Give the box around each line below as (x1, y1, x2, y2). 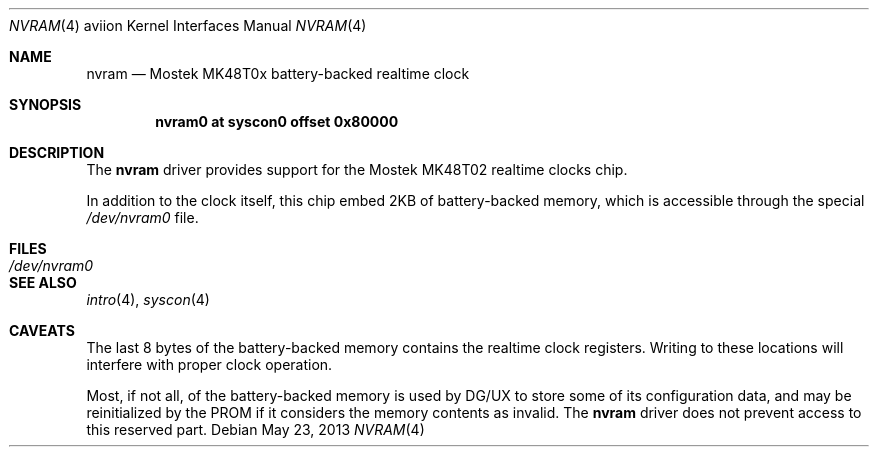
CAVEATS (9, 322, 75, 339)
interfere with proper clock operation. (86, 356, 333, 373)
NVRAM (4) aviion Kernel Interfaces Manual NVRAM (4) (9, 17, 367, 34)
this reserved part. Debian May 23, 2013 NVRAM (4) (86, 421, 425, 438)
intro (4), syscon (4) (86, 291, 210, 308)
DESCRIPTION (9, 144, 105, 161)
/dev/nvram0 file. (86, 209, 199, 226)
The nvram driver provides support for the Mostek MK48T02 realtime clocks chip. (86, 161, 628, 178)
